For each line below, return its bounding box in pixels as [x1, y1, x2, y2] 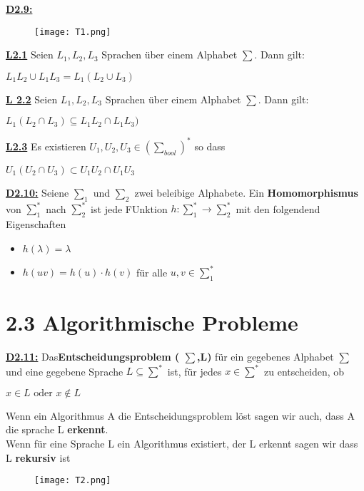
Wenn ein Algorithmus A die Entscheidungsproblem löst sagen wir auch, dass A [6, 408, 355, 423]
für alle [136, 264, 168, 279]
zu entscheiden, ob [264, 363, 345, 378]
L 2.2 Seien [6, 91, 58, 106]
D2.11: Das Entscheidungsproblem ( [6, 349, 180, 364]
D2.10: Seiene [6, 185, 69, 200]
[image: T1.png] [34, 26, 111, 37]
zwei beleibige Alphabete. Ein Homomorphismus [134, 185, 358, 200]
